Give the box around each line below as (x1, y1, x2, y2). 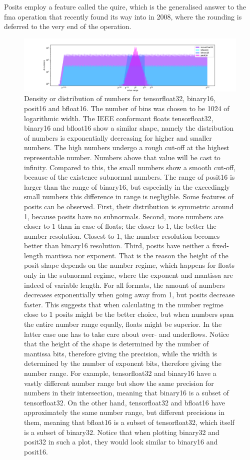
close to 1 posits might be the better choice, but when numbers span (24, 309, 234, 319)
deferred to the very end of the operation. (4, 21, 131, 32)
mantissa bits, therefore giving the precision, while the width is (24, 348, 217, 358)
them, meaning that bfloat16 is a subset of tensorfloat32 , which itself (24, 416, 234, 427)
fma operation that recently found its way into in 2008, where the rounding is (4, 11, 242, 22)
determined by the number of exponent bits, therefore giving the (24, 358, 221, 368)
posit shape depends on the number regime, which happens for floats (24, 260, 234, 270)
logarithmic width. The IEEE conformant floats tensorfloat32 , (24, 113, 213, 123)
